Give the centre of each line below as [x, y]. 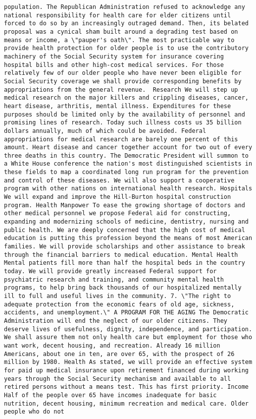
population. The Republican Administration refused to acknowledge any [125, 7]
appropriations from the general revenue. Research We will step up [121, 90]
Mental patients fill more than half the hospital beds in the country [125, 263]
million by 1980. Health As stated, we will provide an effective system [128, 362]
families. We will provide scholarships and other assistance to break [125, 247]
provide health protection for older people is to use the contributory [126, 48]
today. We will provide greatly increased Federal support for [110, 271]
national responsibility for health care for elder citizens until [118, 15]
